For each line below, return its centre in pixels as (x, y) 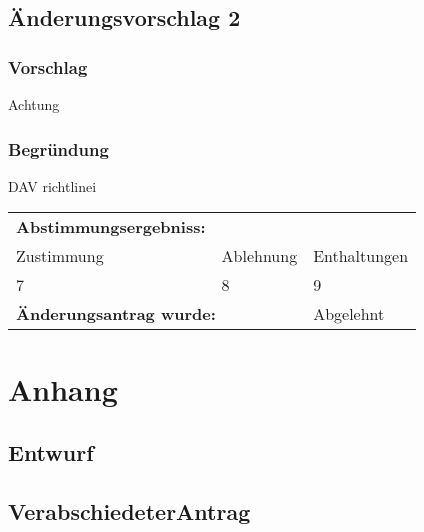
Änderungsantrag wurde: (116, 314)
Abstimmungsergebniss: (111, 227)
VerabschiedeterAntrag (129, 510)
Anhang (63, 388)
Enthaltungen (361, 256)
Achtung (34, 104)
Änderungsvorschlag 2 (124, 17)
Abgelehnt (349, 314)
